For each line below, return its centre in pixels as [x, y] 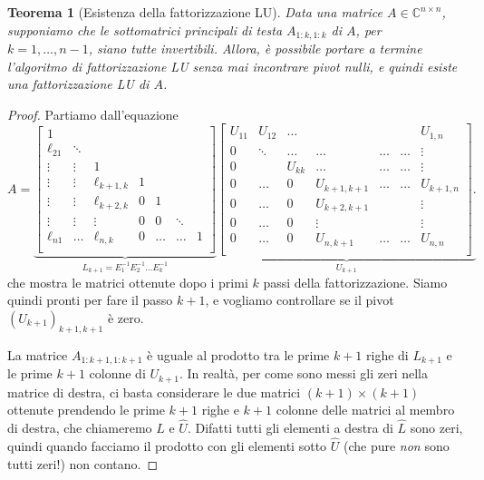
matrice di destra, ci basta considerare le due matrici [154, 392]
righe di [387, 354]
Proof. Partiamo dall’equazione [93, 114]
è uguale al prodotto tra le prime [238, 354]
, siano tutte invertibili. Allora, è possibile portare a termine [255, 49]
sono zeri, [436, 428]
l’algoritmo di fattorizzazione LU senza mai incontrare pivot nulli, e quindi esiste [232, 66]
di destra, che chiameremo [80, 428]
